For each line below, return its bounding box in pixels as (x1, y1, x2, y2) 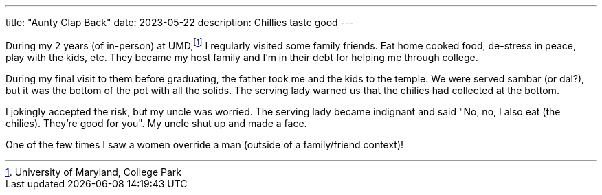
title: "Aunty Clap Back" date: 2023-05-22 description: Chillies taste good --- (5, 16, 354, 28)
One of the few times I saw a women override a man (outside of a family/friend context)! (5, 138, 404, 150)
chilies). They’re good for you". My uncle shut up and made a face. (5, 117, 307, 129)
